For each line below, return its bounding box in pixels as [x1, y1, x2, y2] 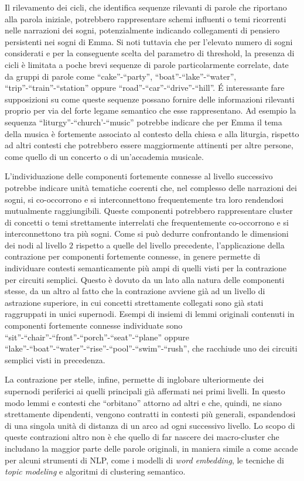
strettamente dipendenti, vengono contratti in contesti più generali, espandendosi [5, 408, 296, 420]
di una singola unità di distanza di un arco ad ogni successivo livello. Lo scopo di [5, 419, 295, 431]
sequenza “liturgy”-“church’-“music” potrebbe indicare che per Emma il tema [5, 115, 282, 128]
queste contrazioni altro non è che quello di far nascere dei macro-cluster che [5, 431, 279, 443]
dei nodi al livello [5, 238, 67, 251]
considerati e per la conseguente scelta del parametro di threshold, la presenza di [5, 47, 295, 59]
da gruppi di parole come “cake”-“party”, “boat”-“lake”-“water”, [5, 70, 237, 82]
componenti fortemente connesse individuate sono [5, 319, 183, 332]
